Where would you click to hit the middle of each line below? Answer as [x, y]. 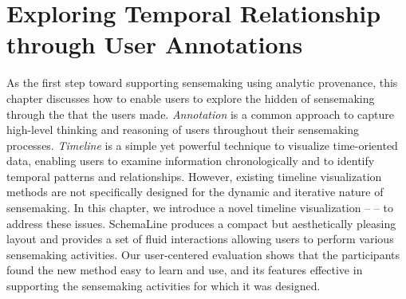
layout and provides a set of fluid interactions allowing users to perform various [200, 239]
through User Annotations [155, 44]
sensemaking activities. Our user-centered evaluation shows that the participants [203, 254]
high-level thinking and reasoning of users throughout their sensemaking [183, 130]
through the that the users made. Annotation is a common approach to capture [201, 114]
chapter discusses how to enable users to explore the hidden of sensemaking [191, 98]
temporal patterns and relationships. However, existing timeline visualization [194, 176]
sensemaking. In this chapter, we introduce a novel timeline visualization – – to [200, 208]
